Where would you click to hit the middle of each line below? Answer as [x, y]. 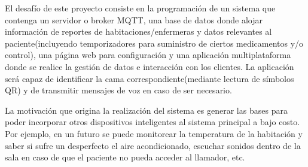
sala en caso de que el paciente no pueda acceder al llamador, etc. [125, 157]
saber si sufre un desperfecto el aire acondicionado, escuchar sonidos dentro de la [153, 145]
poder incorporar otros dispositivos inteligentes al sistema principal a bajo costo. [153, 122]
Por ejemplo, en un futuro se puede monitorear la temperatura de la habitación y [154, 133]
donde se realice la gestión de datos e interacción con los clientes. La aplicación [150, 66]
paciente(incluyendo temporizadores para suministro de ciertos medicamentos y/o [154, 43]
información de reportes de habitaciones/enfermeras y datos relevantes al [138, 31]
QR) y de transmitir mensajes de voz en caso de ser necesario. [118, 90]
